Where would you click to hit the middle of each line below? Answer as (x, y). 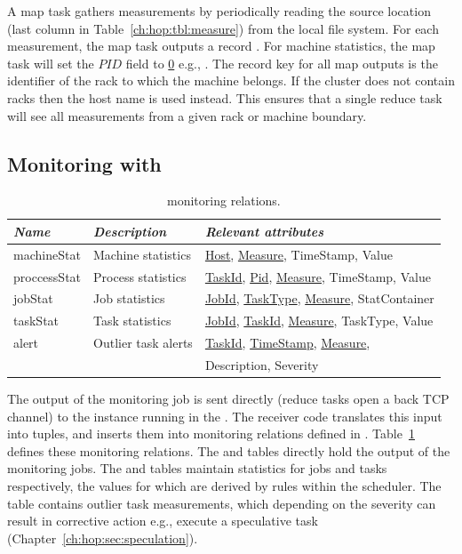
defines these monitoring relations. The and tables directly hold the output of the (229, 450)
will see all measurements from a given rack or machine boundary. (187, 115)
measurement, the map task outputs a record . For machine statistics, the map (221, 46)
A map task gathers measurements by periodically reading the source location (219, 11)
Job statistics (129, 298)
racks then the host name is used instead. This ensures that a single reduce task (225, 97)
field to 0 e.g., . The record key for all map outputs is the (282, 63)
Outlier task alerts (143, 343)
